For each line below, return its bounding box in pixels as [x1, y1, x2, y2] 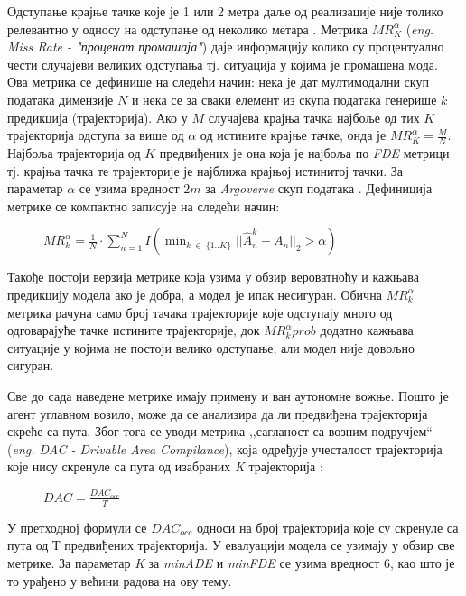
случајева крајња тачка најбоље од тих [208, 107, 420, 126]
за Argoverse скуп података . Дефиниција [205, 179, 433, 198]
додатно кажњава [320, 321, 414, 340]
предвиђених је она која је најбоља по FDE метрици [159, 143, 450, 162]
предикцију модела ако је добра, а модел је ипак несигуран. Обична [7, 284, 382, 303]
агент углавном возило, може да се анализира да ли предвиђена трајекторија [7, 404, 428, 423]
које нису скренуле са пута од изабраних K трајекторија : [7, 457, 323, 476]
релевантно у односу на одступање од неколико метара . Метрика [7, 19, 368, 38]
